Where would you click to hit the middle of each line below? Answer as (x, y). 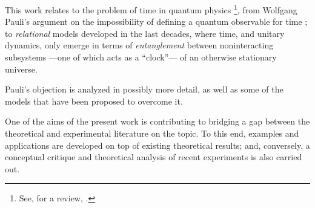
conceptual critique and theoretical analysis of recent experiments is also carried (154, 157)
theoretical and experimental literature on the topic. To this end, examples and (152, 133)
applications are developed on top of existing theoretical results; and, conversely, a (157, 145)
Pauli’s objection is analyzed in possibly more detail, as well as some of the (144, 89)
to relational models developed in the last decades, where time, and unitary (145, 33)
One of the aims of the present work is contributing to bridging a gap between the (157, 121)
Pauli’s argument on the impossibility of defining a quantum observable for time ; (156, 21)
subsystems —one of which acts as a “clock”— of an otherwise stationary (141, 57)
